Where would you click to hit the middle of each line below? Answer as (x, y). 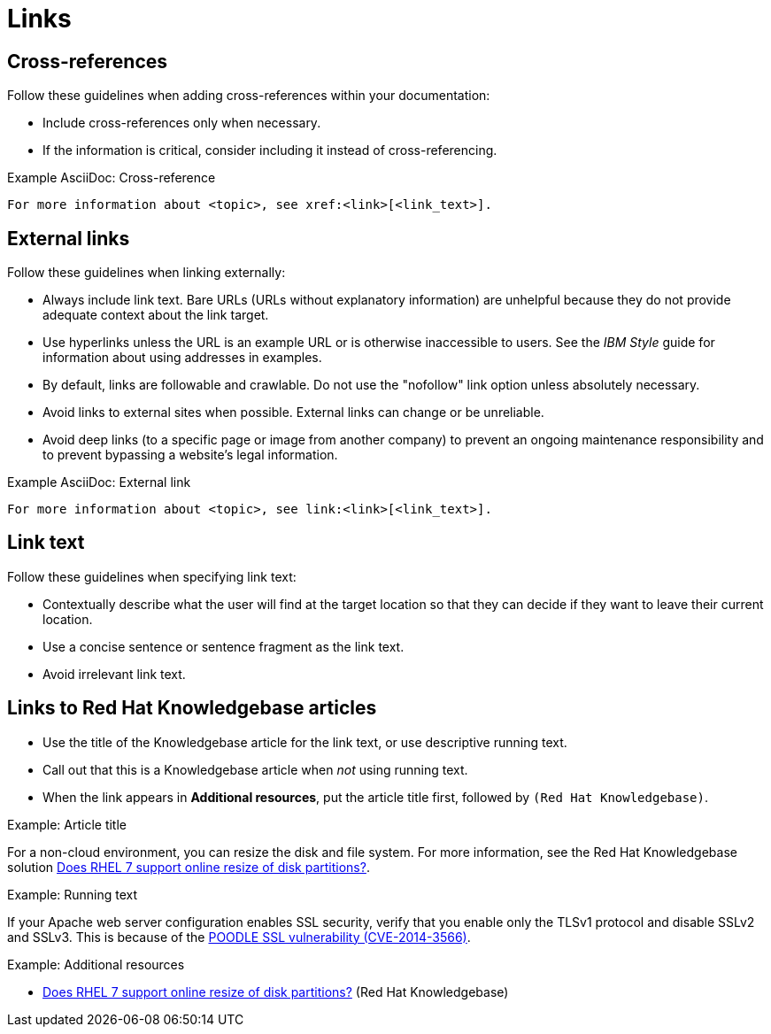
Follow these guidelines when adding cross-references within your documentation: (249, 96)
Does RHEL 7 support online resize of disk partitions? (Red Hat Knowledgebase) (276, 992)
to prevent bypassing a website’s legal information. (190, 455)
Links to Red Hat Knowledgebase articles (192, 708)
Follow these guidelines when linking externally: (146, 273)
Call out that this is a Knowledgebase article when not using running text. (255, 769)
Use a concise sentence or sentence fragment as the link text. (224, 646)
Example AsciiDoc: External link (99, 482)
